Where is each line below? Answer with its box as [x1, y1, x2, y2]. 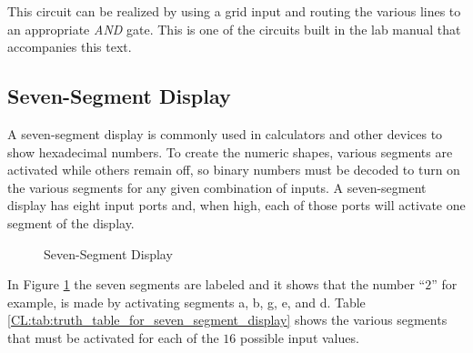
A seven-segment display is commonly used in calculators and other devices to [7, 124, 443, 143]
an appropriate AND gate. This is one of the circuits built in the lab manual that [7, 19, 461, 38]
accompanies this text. [7, 37, 132, 56]
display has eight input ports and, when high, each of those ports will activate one [7, 196, 466, 215]
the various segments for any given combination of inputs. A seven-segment [7, 177, 427, 197]
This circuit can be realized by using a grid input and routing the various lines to [7, 2, 461, 20]
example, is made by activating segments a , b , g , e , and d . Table [7, 292, 366, 311]
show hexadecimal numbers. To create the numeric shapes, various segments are [7, 142, 453, 161]
